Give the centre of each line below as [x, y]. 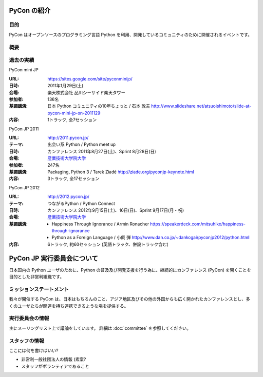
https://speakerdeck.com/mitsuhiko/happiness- [198, 224]
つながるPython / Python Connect [81, 203]
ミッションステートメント [39, 289]
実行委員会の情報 [29, 318]
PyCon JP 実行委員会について [54, 258]
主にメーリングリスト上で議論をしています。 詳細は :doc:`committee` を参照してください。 [100, 328]
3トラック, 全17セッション [74, 179]
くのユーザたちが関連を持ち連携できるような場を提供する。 [69, 306]
